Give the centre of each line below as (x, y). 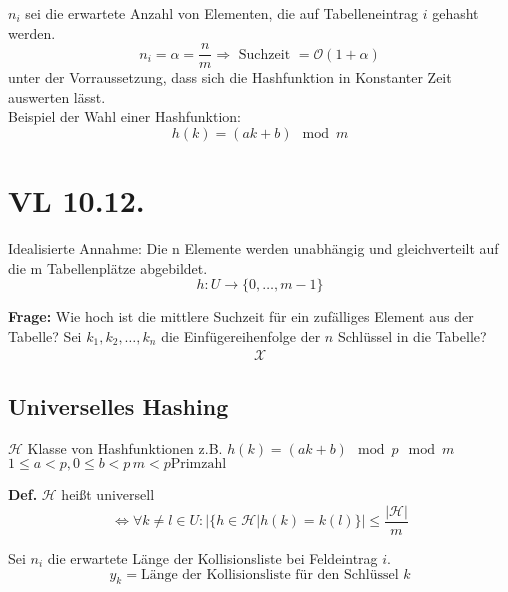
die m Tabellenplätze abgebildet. (108, 267)
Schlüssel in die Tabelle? (412, 335)
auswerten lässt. (57, 96)
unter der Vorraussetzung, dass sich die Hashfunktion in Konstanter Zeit (230, 77)
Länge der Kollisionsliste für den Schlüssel (269, 574)
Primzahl (198, 464)
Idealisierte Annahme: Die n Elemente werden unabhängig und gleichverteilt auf (253, 248)
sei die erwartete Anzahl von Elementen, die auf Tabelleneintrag (222, 13)
